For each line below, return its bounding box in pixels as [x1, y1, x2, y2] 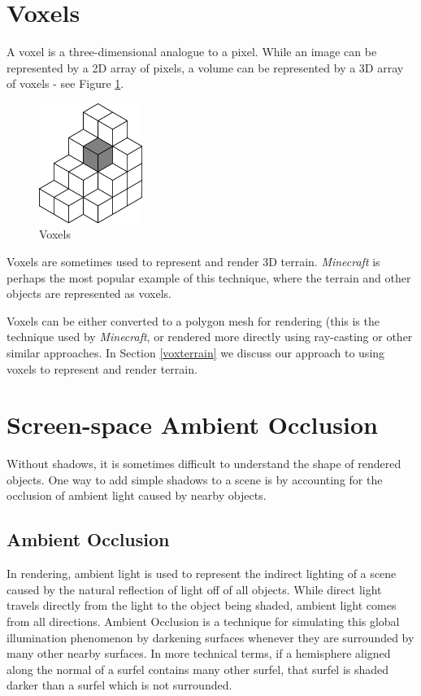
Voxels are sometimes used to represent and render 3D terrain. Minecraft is [7, 252, 380, 269]
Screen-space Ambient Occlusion [7, 408, 378, 441]
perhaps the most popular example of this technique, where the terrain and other [7, 269, 411, 286]
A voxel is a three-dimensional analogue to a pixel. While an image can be [7, 43, 377, 60]
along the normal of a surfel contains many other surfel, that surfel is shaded [7, 660, 389, 677]
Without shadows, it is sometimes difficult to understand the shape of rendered [7, 455, 401, 472]
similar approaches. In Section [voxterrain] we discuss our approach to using [7, 344, 385, 361]
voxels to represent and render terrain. [7, 360, 197, 377]
